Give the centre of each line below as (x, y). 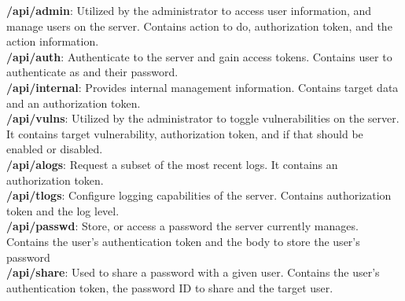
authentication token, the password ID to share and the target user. (170, 287)
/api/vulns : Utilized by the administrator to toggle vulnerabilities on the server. (203, 118)
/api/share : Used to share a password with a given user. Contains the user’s (193, 272)
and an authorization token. (74, 103)
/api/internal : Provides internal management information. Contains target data (202, 87)
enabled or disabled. (55, 149)
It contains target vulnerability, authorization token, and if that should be (185, 133)
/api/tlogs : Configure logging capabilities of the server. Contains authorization (199, 195)
